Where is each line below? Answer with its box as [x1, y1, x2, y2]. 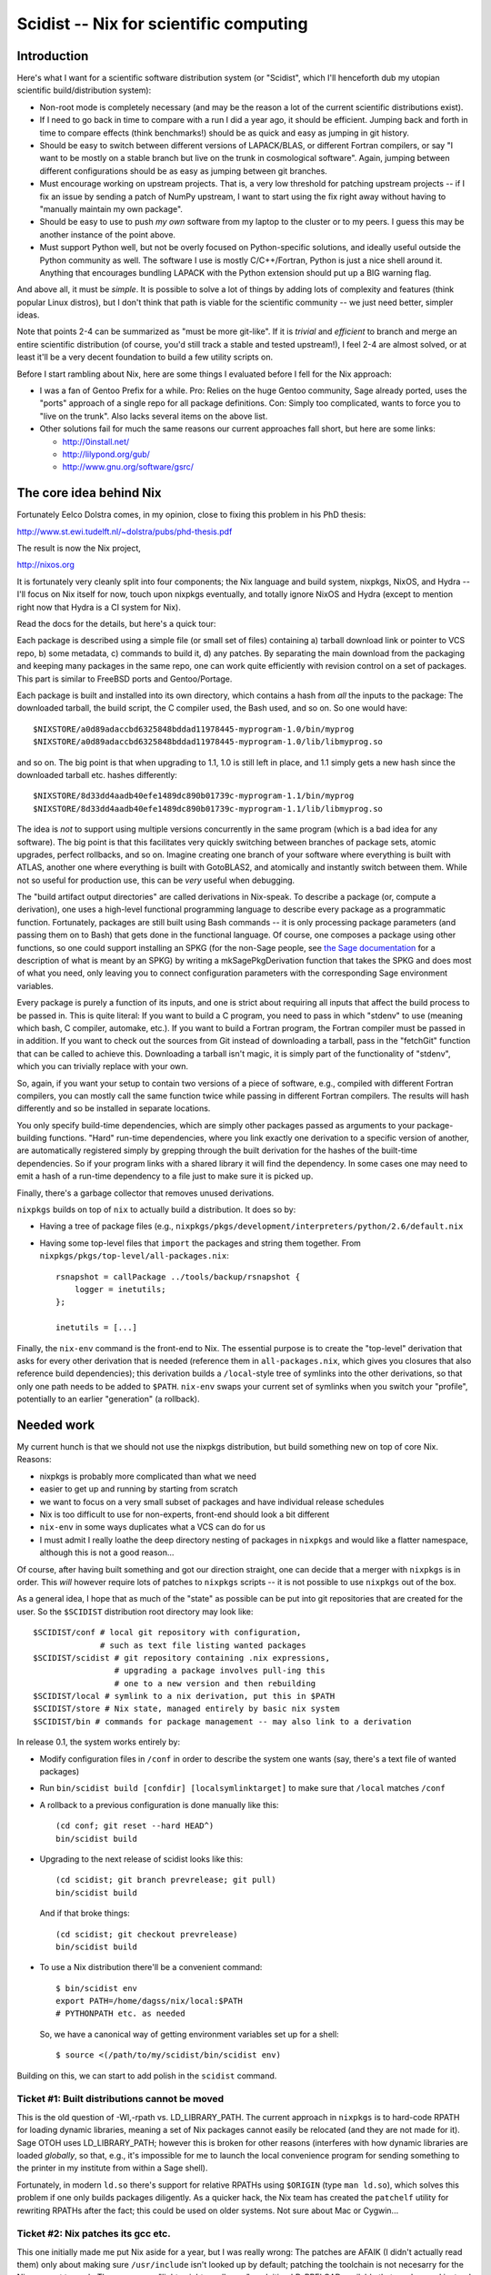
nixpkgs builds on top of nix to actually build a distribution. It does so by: [16, 1204, 296, 1215]
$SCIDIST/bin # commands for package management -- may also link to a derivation [33, 1716, 412, 1726]
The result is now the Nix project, [16, 542, 141, 554]
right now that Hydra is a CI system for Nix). [16, 602, 181, 612]
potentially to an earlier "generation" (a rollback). [16, 1393, 200, 1405]
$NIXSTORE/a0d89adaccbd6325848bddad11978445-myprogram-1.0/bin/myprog [33, 723, 355, 734]
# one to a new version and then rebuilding [114, 1678, 316, 1688]
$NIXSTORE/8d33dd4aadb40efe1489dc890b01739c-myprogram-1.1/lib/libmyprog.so [33, 804, 384, 814]
